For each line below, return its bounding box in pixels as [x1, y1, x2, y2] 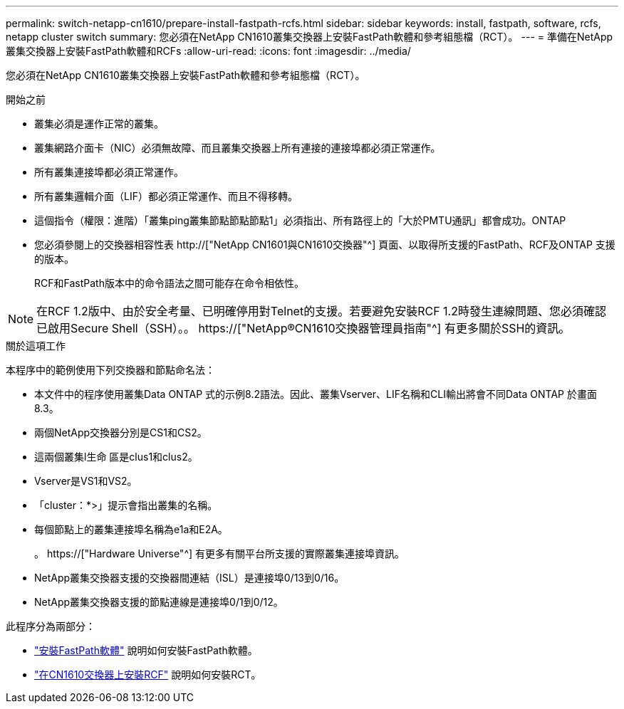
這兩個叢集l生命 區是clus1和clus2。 [34, 451, 198, 463]
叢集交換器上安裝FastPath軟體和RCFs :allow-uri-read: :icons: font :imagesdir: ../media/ [6, 45, 411, 57]
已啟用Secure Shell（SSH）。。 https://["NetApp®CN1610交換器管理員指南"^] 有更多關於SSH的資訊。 [36, 321, 571, 335]
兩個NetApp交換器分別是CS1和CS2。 [34, 426, 207, 438]
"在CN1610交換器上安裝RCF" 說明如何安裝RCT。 [34, 668, 261, 681]
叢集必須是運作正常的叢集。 [34, 117, 164, 130]
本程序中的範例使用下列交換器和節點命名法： [6, 364, 215, 376]
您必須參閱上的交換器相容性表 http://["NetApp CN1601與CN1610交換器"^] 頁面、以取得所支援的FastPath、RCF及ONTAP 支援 [34, 238, 615, 251]
